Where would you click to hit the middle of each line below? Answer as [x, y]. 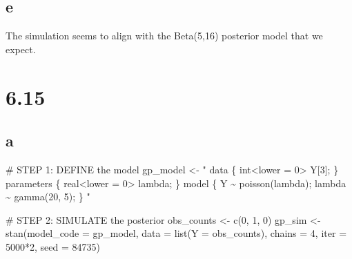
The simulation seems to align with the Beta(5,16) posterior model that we [164, 36]
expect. [21, 49]
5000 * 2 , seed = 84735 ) [53, 246]
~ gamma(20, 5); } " [48, 196]
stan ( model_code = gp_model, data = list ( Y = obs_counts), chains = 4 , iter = [176, 233]
